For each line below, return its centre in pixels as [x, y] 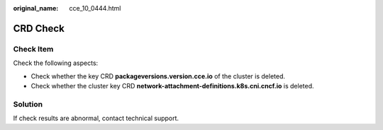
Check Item [33, 49]
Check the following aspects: [56, 63]
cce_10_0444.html [95, 8]
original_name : [36, 8]
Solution [28, 104]
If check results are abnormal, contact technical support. [96, 118]
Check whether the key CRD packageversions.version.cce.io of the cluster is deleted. [158, 76]
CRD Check [39, 28]
